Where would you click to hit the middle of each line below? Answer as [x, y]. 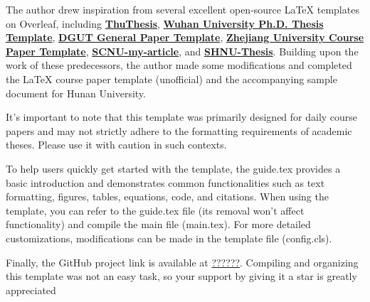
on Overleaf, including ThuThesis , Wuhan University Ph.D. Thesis [165, 23]
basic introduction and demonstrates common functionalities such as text [165, 182]
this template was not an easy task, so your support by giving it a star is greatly [181, 276]
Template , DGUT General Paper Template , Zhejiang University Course [185, 37]
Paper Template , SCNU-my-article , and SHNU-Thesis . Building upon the [182, 51]
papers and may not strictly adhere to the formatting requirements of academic [179, 130]
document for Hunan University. [76, 93]
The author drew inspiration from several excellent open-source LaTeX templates [183, 9]
